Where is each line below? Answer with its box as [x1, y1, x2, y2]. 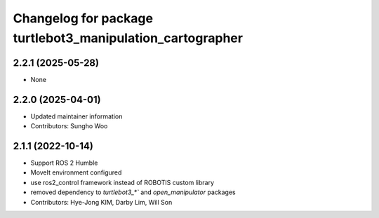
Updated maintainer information [30, 112, 123, 121]
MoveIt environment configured [30, 168, 122, 177]
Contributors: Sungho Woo [30, 122, 108, 130]
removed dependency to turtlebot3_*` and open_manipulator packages [30, 188, 236, 196]
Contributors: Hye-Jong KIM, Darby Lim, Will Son [30, 198, 173, 206]
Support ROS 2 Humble [30, 158, 98, 168]
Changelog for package [13, 11, 154, 26]
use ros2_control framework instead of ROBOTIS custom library [30, 178, 214, 186]
